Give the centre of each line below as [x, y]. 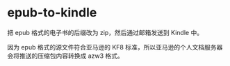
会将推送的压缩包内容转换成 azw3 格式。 [65, 56]
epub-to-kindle [52, 13]
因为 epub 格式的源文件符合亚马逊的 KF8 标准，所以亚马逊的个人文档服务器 [115, 47]
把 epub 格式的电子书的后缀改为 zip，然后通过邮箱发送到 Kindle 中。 [105, 32]
